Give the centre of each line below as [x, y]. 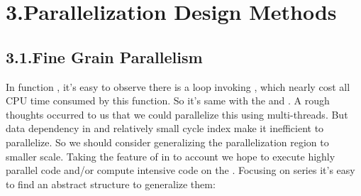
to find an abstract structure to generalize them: [111, 184]
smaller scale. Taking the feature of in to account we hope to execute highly [171, 156]
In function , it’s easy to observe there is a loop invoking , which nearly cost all [178, 86]
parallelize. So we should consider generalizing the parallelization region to [167, 142]
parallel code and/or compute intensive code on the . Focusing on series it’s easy [180, 170]
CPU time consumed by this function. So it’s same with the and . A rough [168, 100]
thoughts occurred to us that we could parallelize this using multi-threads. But [177, 114]
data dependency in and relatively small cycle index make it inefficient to [165, 128]
